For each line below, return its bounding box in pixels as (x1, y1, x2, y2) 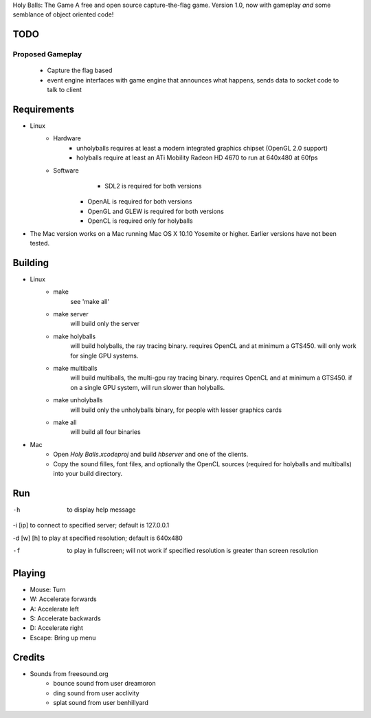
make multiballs (53, 364, 98, 372)
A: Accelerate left (30, 605, 79, 613)
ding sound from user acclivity (53, 688, 140, 697)
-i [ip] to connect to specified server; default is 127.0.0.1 (12, 521, 170, 530)
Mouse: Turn (30, 585, 66, 594)
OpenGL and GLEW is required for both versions (87, 207, 225, 215)
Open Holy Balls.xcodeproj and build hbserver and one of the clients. (53, 450, 249, 459)
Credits (12, 651, 45, 663)
